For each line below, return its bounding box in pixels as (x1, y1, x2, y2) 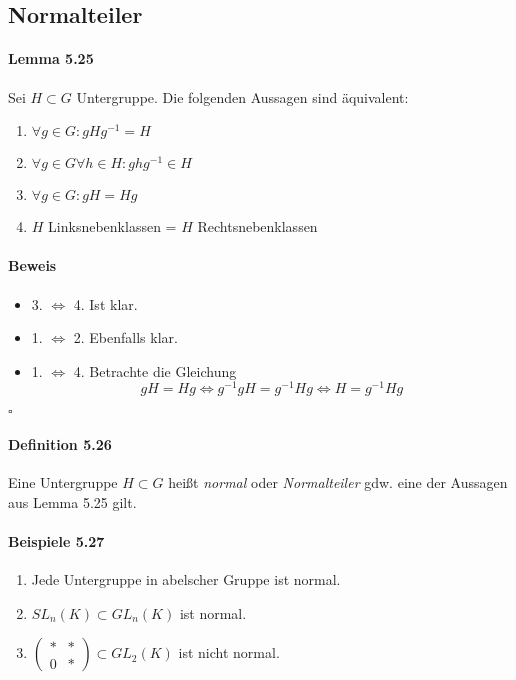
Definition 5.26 (8, 434, 112, 455)
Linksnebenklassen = (48, 216, 177, 237)
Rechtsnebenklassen (197, 216, 318, 237)
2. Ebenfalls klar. (73, 327, 178, 348)
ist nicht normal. (178, 642, 280, 663)
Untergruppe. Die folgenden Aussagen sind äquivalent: (76, 86, 409, 107)
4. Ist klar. (73, 293, 138, 314)
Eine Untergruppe (8, 472, 118, 493)
